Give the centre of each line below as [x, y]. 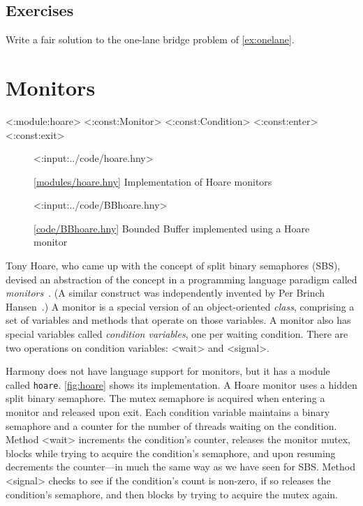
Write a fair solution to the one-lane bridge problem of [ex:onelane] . [150, 39]
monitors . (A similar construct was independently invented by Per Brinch [165, 293]
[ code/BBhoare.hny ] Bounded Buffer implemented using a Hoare [172, 228]
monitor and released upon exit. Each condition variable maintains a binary [168, 412]
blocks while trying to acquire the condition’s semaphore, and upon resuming [171, 453]
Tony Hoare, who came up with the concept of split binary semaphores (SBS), [173, 266]
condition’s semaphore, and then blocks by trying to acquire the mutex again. [172, 494]
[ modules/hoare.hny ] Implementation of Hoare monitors [153, 181]
